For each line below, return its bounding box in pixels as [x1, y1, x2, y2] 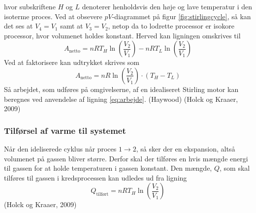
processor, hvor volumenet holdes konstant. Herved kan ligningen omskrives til [4, 30, 241, 40]
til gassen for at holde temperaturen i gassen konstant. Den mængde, [4, 163, 212, 173]
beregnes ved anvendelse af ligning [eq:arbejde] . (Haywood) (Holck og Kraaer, [4, 93, 238, 104]
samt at [60, 21, 83, 31]
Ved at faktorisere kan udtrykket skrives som [4, 57, 140, 67]
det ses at [4, 21, 33, 31]
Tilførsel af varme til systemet [4, 124, 126, 136]
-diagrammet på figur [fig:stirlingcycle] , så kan [112, 11, 251, 21]
